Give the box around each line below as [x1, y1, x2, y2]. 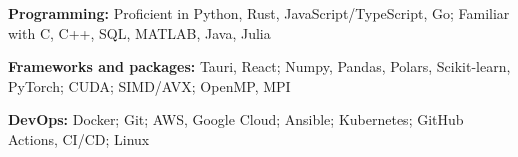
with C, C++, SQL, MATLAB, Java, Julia [8, 22, 271, 43]
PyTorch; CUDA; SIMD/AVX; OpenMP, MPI [8, 75, 291, 96]
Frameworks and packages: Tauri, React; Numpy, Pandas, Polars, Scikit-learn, [8, 56, 511, 77]
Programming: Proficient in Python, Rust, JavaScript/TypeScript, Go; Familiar [8, 3, 510, 23]
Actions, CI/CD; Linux [8, 128, 150, 149]
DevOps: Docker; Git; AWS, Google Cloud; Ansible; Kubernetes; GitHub [8, 109, 464, 130]
